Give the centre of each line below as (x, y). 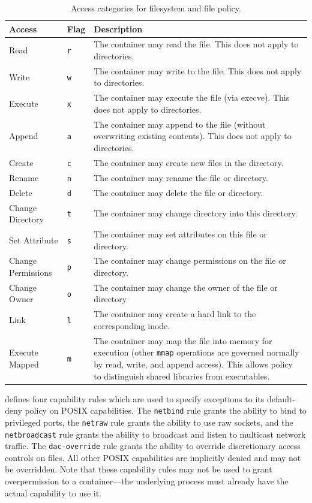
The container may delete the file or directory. (178, 192)
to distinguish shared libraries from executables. (182, 376)
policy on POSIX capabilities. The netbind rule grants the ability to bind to (166, 410)
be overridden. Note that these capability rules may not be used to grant (139, 469)
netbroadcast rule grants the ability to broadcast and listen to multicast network (155, 434)
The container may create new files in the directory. (189, 162)
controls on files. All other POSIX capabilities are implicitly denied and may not (153, 457)
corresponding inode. (132, 325)
